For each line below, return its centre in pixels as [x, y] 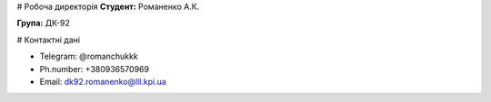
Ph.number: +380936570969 [95, 69]
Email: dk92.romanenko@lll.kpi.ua [103, 81]
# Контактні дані [49, 40]
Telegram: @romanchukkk [89, 56]
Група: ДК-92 [43, 23]
